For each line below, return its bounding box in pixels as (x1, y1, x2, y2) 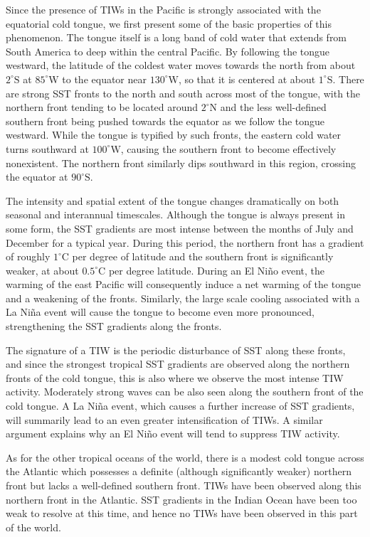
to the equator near (62, 71, 147, 86)
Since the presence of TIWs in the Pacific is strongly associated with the (6, 2, 321, 16)
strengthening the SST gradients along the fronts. (6, 319, 222, 334)
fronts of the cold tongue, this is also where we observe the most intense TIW (6, 370, 344, 385)
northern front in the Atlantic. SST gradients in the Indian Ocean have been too (6, 491, 357, 506)
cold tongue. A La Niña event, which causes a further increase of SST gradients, (6, 398, 355, 413)
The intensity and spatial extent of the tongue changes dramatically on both (6, 193, 339, 208)
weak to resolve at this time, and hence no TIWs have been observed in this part (6, 506, 358, 521)
